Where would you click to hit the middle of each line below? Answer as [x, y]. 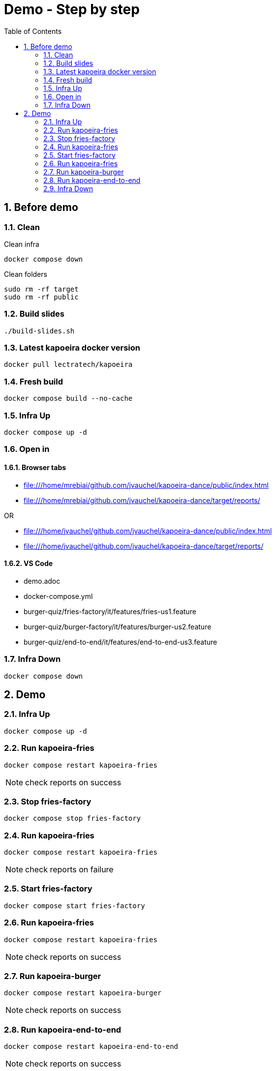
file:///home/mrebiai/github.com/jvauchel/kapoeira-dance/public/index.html [146, 485]
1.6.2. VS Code [29, 564]
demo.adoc [42, 581]
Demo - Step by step [72, 9]
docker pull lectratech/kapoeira [68, 365]
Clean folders [26, 274]
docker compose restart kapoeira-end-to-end [91, 1046]
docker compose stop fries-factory [73, 818]
